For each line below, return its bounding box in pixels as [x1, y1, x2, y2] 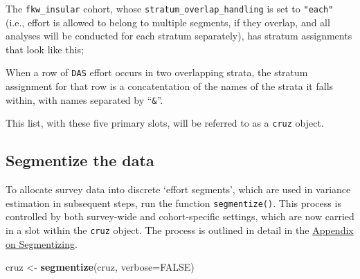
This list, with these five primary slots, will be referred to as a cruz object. [6, 116, 324, 130]
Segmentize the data [6, 150, 154, 171]
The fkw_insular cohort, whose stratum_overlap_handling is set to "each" [6, 1, 334, 15]
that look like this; [6, 42, 84, 56]
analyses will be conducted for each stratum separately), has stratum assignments [6, 28, 352, 43]
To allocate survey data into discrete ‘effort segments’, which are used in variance [6, 182, 351, 197]
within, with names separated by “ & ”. [6, 92, 163, 107]
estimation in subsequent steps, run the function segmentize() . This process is [6, 195, 341, 210]
